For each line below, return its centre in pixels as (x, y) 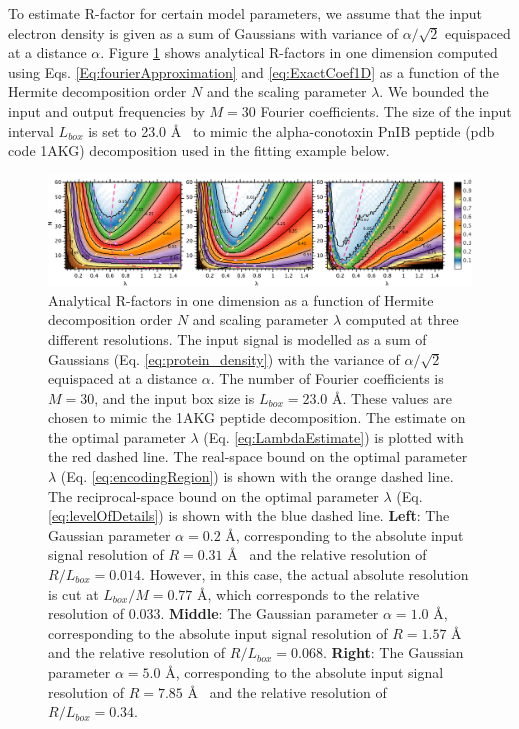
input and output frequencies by (106, 110)
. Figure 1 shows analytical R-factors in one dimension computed (299, 52)
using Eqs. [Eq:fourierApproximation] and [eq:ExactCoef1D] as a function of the (253, 71)
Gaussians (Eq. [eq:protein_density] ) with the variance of (224, 358)
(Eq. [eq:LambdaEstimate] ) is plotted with (333, 436)
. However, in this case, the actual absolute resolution (305, 574)
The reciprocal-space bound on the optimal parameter (213, 495)
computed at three (402, 319)
